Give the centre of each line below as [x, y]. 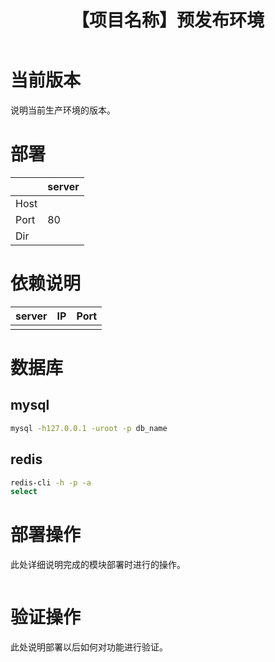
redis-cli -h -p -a [51, 482]
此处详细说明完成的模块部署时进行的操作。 [98, 565]
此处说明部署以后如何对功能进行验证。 [89, 647]
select [24, 492]
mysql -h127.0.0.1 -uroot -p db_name [89, 428]
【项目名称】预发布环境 [168, 20]
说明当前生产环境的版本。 [63, 110]
